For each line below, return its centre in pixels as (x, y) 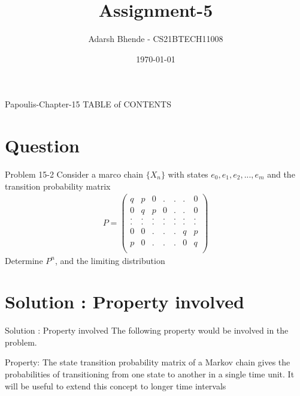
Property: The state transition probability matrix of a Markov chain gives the (148, 362)
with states (188, 174)
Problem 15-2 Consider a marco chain (74, 174)
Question (42, 145)
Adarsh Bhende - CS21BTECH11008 (156, 39)
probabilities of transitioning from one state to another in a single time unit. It (150, 374)
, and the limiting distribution (110, 260)
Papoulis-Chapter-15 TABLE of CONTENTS (88, 104)
